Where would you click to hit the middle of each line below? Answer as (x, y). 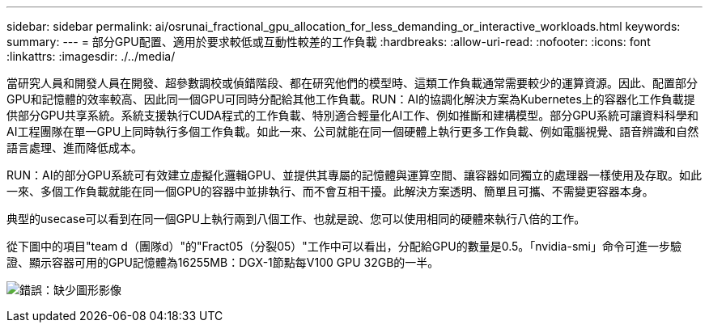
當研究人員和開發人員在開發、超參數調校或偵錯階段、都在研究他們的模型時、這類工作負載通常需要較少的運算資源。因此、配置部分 (352, 83)
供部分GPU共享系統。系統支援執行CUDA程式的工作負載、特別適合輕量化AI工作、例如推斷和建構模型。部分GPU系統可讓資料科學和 (352, 115)
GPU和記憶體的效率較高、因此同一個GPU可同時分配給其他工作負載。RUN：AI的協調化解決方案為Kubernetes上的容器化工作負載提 (351, 99)
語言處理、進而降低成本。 (74, 148)
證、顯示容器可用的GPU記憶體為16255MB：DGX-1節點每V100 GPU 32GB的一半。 (223, 262)
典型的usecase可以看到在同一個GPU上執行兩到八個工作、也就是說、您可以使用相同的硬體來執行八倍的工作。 (296, 219)
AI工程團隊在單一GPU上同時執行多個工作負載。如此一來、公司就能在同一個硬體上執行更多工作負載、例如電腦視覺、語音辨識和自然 (353, 131)
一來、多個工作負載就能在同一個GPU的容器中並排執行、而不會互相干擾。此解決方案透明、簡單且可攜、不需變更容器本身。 (330, 191)
